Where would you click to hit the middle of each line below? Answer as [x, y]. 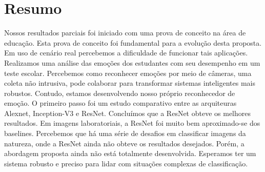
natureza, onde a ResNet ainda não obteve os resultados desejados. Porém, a [124, 143]
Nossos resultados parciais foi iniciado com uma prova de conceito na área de [125, 33]
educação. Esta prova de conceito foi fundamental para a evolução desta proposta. [133, 42]
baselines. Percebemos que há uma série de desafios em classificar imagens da [125, 133]
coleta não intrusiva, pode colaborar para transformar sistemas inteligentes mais [130, 83]
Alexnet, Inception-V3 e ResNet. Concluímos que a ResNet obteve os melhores [127, 113]
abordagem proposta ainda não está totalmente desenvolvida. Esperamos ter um [130, 153]
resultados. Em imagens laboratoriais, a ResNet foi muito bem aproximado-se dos [132, 123]
